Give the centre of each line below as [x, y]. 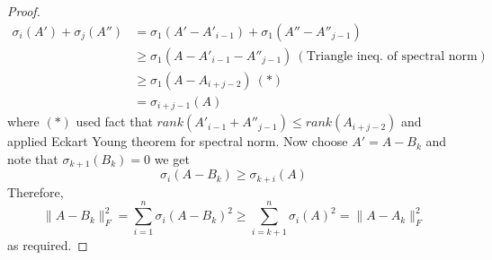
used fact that [114, 121]
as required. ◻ [48, 245]
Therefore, [36, 191]
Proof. [24, 11]
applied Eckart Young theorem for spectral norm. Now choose [178, 141]
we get [172, 158]
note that [33, 158]
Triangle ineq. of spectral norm [392, 56]
